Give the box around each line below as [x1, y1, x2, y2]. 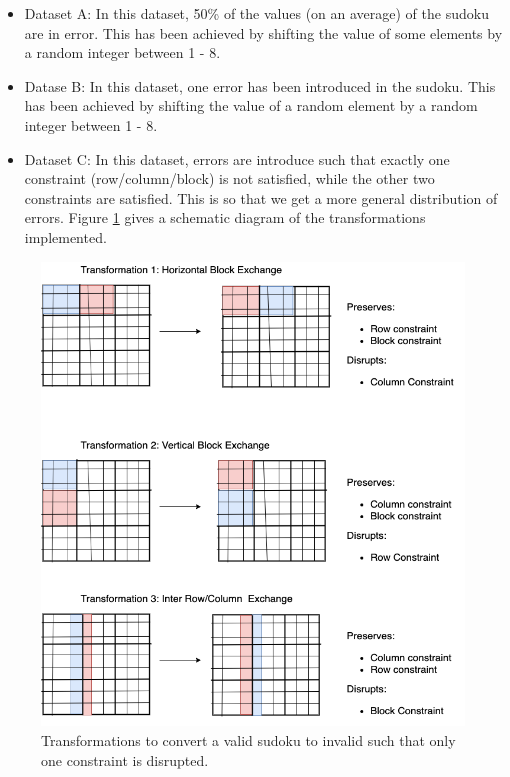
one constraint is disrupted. [41, 749, 209, 770]
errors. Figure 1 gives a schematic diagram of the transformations [24, 207, 426, 228]
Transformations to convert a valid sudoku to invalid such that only [41, 729, 456, 750]
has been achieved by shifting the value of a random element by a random [24, 95, 478, 116]
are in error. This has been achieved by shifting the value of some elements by [24, 22, 503, 43]
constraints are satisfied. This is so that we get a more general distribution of [24, 187, 498, 208]
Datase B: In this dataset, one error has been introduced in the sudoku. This [24, 75, 496, 96]
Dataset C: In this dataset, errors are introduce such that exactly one [24, 148, 450, 169]
